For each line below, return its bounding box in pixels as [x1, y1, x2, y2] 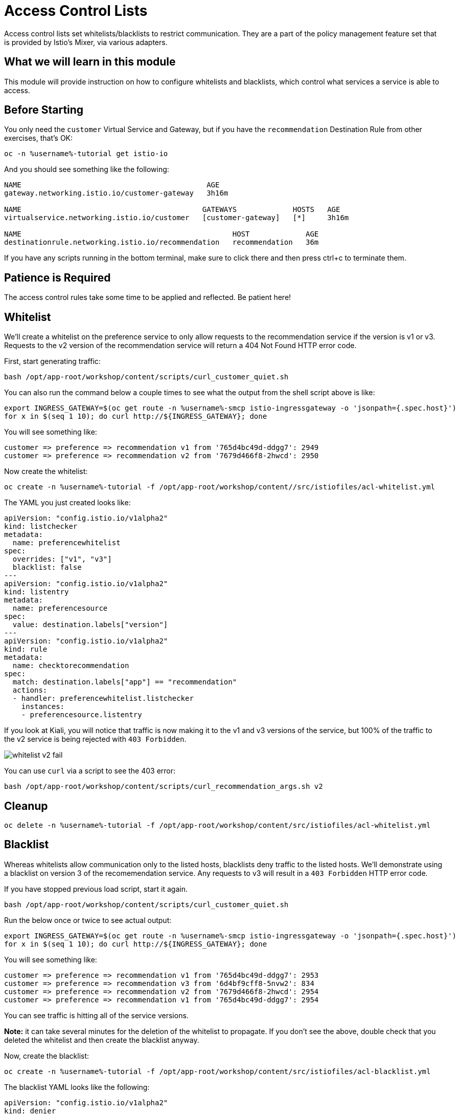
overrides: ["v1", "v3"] [12, 555, 112, 564]
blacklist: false [12, 563, 82, 572]
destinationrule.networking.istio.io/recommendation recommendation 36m [4, 238, 319, 247]
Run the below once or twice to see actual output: [4, 915, 172, 925]
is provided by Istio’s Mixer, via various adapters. [4, 37, 168, 47]
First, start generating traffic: [4, 357, 101, 366]
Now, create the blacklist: [4, 1051, 89, 1060]
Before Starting [4, 103, 84, 117]
